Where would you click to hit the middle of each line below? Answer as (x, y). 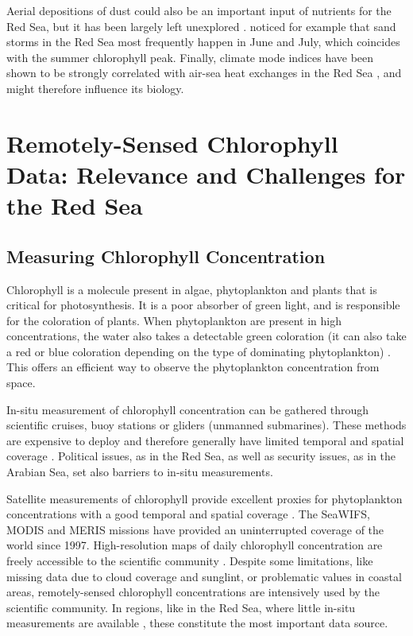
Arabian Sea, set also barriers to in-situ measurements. (140, 472)
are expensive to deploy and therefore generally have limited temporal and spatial (205, 440)
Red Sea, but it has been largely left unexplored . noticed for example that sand (201, 26)
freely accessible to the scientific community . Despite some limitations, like (190, 561)
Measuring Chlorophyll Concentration (166, 256)
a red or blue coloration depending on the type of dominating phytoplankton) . (199, 351)
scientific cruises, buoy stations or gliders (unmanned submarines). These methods (206, 425)
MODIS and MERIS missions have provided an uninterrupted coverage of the (195, 529)
